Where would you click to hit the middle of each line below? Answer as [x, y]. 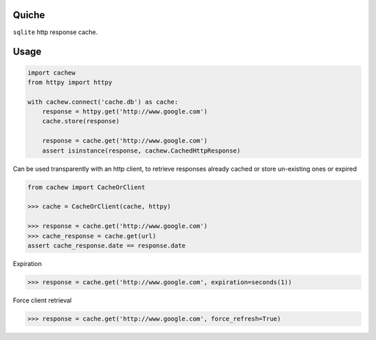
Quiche [29, 15]
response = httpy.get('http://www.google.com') [125, 112]
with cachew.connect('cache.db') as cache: [103, 102]
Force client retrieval [42, 300]
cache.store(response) [81, 121]
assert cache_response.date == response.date [107, 245]
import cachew [52, 72]
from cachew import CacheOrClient [86, 187]
